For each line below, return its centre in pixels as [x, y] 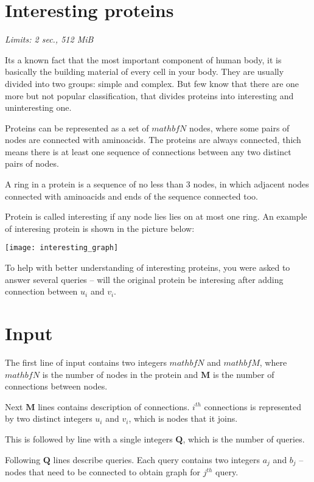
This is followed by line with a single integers [89, 438]
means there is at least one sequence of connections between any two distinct [148, 151]
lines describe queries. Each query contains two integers [157, 459]
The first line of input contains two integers [86, 362]
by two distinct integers [49, 418]
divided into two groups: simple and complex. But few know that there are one [152, 83]
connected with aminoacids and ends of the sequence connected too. [131, 196]
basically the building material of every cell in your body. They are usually [145, 72]
